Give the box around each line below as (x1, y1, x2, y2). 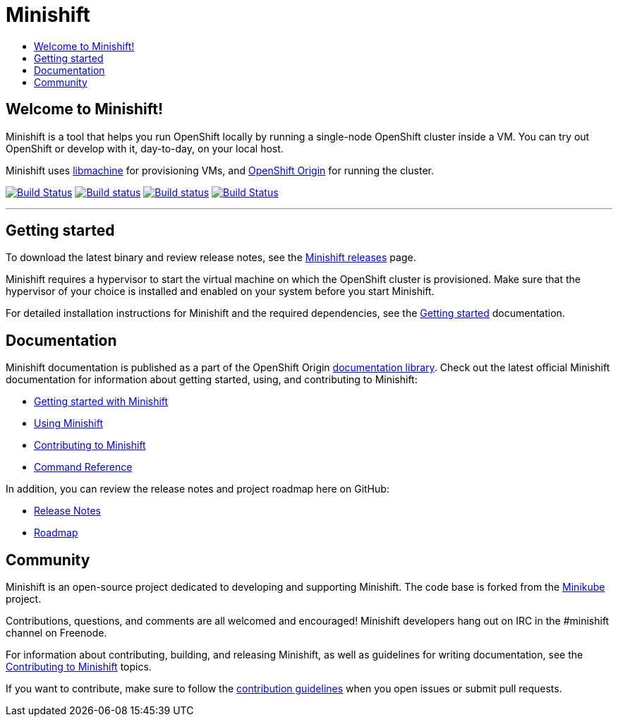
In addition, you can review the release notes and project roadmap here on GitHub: (6, 483, 389, 495)
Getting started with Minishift (34, 395, 169, 408)
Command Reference (34, 461, 133, 474)
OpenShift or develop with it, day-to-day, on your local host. (6, 142, 284, 155)
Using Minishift (34, 417, 104, 430)
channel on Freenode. (6, 627, 107, 639)
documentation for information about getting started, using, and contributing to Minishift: (6, 373, 418, 386)
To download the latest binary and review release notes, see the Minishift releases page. (6, 251, 416, 264)
